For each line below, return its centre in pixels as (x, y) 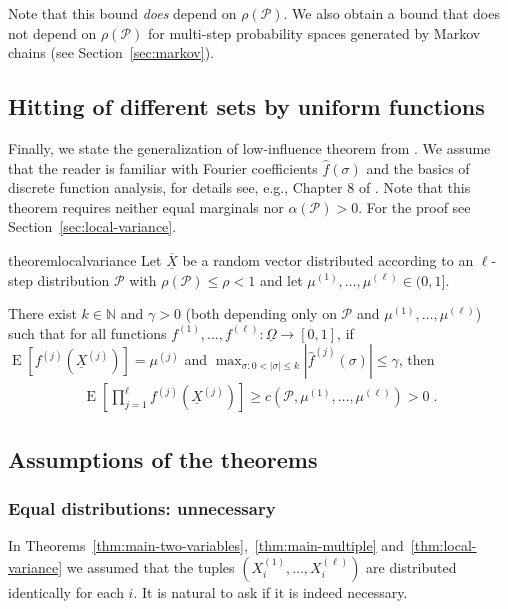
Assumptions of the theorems (163, 458)
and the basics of (418, 167)
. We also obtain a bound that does (391, 13)
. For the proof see (414, 206)
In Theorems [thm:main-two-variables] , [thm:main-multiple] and (206, 545)
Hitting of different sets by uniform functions (246, 106)
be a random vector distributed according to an (328, 259)
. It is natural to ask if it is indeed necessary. (270, 591)
